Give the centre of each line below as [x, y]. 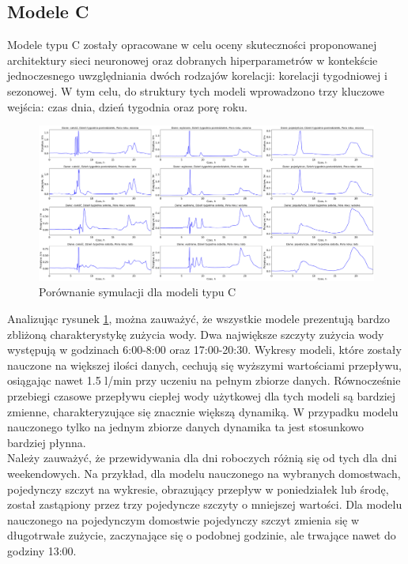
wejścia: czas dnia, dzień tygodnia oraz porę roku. [127, 106]
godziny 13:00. [42, 550]
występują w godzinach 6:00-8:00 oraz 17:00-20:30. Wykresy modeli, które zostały [204, 350]
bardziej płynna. [47, 442]
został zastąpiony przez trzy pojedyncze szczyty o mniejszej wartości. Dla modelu [205, 504]
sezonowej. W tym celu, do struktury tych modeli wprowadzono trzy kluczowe [196, 90]
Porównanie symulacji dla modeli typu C [138, 292]
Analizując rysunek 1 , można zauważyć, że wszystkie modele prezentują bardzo [199, 319]
